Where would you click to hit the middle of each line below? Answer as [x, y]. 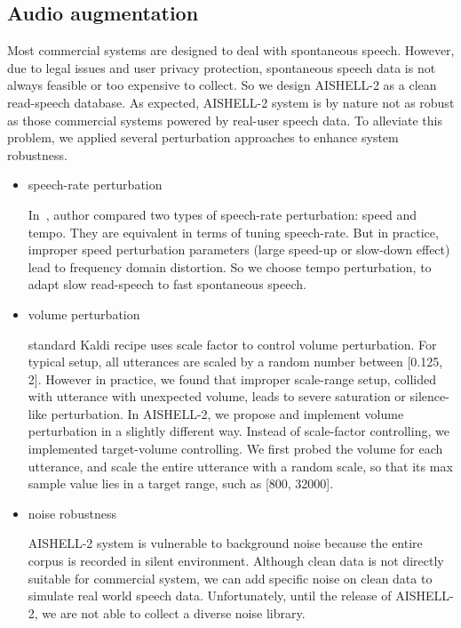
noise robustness [72, 513]
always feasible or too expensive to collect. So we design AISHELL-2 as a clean [222, 85]
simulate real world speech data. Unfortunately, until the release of [210, 596]
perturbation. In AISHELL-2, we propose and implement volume [227, 413]
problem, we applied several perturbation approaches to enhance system [203, 137]
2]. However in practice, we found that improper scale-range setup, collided [232, 378]
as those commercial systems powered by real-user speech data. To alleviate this [225, 120]
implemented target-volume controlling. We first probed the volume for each [235, 449]
